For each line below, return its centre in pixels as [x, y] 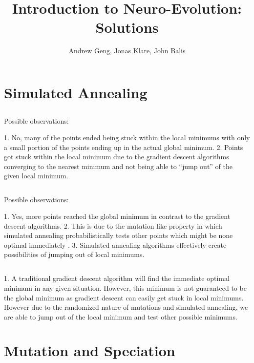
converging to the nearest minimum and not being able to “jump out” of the [118, 166]
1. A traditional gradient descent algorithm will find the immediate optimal [117, 278]
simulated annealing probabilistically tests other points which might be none [118, 235]
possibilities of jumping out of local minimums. [74, 254]
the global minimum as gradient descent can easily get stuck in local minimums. [124, 297]
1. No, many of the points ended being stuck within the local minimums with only [127, 138]
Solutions [127, 27]
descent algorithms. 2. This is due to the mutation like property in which [113, 225]
